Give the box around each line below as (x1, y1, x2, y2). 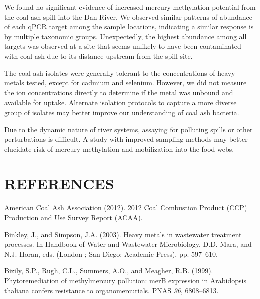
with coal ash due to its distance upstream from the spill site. (4, 50, 193, 61)
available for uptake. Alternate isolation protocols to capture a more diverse (4, 97, 237, 108)
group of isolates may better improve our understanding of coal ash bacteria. (4, 107, 239, 117)
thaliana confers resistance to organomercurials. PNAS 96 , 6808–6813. (4, 285, 219, 295)
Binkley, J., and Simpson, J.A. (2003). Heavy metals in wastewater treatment (4, 229, 242, 239)
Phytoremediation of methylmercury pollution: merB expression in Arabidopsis (4, 275, 246, 285)
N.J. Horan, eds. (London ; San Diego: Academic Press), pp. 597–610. (4, 248, 218, 259)
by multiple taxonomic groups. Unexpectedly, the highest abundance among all (4, 31, 247, 41)
